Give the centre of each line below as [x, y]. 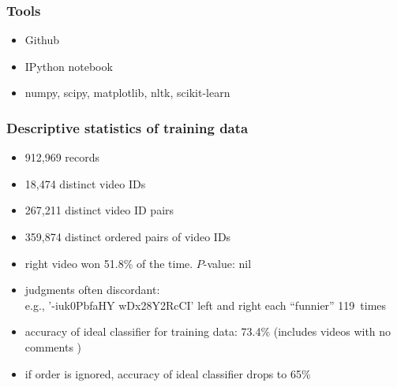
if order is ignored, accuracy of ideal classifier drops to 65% [168, 373]
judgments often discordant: [92, 290]
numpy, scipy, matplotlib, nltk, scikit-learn [127, 93]
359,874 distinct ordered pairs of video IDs [128, 236]
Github [42, 40]
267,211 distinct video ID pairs [99, 210]
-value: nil [227, 263]
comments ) [53, 346]
